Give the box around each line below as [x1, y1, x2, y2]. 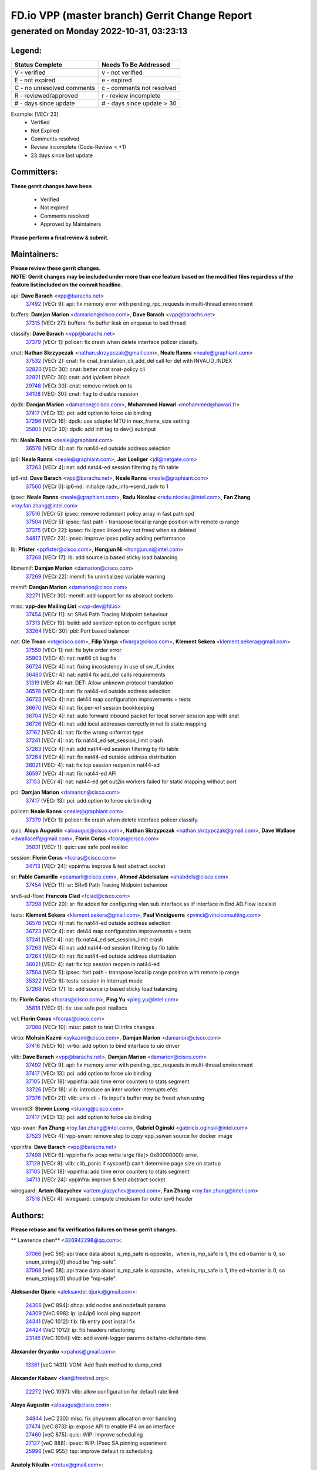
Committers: [11, 167, 58, 177]
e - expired [102, 76, 132, 84]
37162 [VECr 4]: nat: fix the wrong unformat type [25, 729, 144, 736]
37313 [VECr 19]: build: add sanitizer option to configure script [25, 619, 176, 626]
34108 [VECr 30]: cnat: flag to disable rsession [25, 390, 139, 397]
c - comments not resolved [102, 83, 176, 92]
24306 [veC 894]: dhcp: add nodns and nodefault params [25, 1301, 166, 1308]
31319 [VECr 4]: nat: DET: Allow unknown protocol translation [25, 679, 173, 686]
